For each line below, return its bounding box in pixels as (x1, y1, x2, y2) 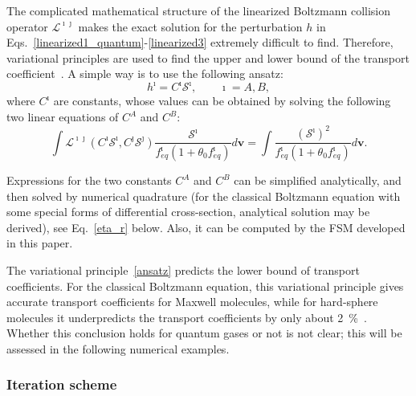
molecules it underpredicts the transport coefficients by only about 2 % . (6, 308, 367, 325)
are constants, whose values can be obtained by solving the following (53, 92, 391, 109)
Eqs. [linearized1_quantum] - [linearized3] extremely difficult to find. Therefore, (6, 34, 394, 51)
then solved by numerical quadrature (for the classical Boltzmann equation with (6, 187, 401, 204)
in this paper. (6, 235, 73, 251)
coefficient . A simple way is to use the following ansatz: (6, 65, 283, 82)
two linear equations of (6, 108, 119, 125)
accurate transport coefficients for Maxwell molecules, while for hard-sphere (6, 293, 378, 310)
